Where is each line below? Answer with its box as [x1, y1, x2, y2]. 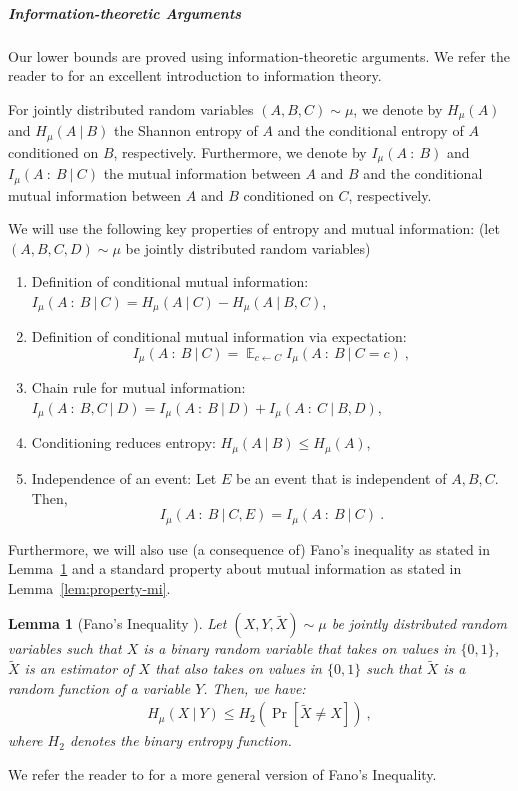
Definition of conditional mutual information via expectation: [31, 326, 407, 347]
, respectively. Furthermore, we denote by [113, 141, 367, 162]
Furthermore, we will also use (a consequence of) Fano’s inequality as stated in [8, 538, 491, 559]
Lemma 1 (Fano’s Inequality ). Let [8, 613, 227, 634]
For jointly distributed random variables [8, 98, 254, 119]
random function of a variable [8, 677, 191, 698]
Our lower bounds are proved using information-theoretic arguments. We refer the [8, 45, 510, 66]
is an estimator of [24, 658, 134, 679]
